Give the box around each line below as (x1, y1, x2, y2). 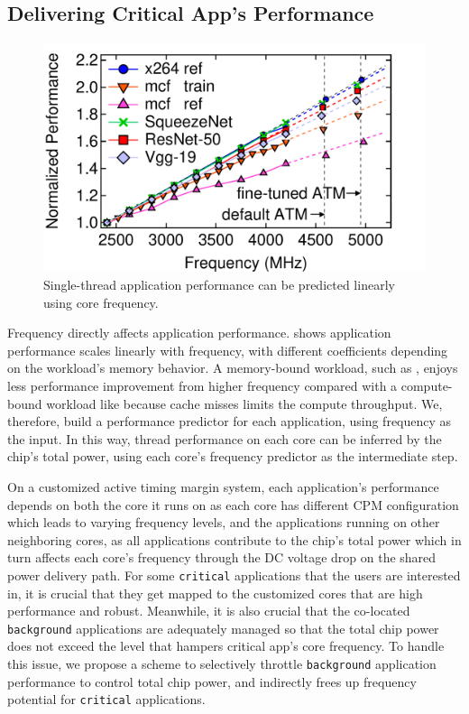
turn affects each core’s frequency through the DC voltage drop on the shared (7, 548, 437, 567)
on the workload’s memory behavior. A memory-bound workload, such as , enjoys (7, 358, 458, 377)
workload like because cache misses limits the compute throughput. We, (46, 394, 443, 413)
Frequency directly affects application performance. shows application (7, 323, 391, 342)
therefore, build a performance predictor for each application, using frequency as (7, 412, 452, 431)
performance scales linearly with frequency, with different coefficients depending (7, 340, 448, 359)
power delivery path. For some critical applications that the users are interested (7, 565, 461, 584)
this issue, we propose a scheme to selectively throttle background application (7, 654, 437, 673)
